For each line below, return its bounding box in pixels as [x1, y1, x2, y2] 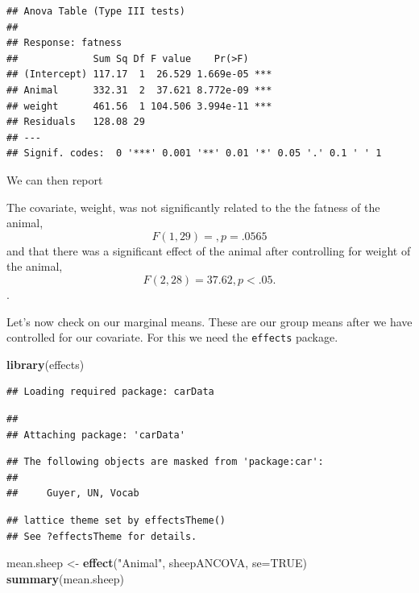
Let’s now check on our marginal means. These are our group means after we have [6, 313, 413, 330]
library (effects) [6, 355, 85, 372]
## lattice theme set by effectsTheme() [6, 514, 226, 526]
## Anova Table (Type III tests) [6, 6, 185, 17]
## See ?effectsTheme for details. [6, 530, 197, 542]
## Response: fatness [6, 37, 122, 49]
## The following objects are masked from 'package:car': [6, 456, 324, 468]
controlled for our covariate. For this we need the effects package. [6, 329, 338, 346]
